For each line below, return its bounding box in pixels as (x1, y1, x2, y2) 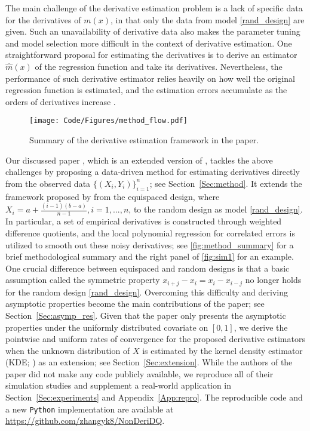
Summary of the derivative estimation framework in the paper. (29, 134, 259, 146)
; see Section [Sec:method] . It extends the (149, 177, 302, 189)
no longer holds (245, 273, 302, 286)
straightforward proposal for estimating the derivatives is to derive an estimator (5, 48, 297, 61)
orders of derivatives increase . (5, 95, 116, 107)
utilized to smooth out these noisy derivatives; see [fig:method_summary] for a (5, 238, 294, 251)
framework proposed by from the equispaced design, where (5, 190, 220, 202)
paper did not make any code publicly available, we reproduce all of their (5, 367, 274, 380)
